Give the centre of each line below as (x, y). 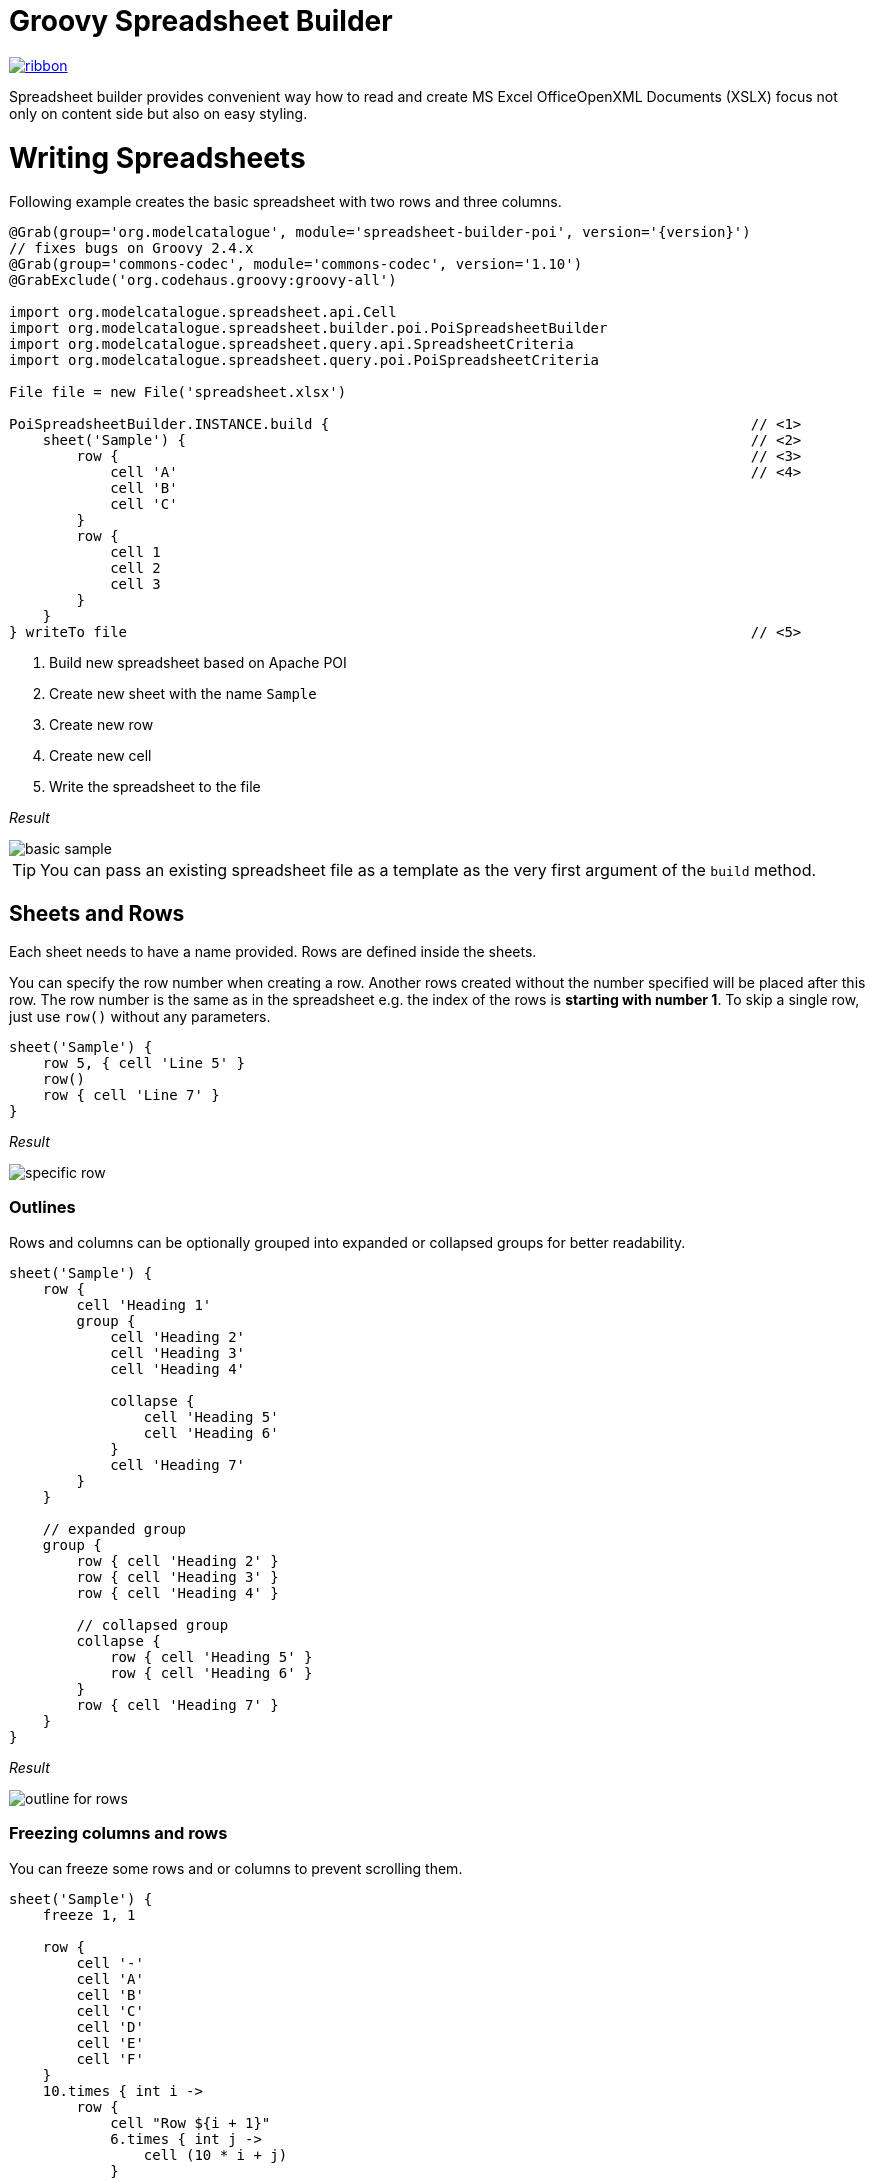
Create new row (101, 725)
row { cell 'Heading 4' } (177, 1592)
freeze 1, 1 (89, 1914)
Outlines (42, 1207)
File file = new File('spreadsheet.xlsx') (178, 392)
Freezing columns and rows (118, 1833)
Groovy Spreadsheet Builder (201, 21)
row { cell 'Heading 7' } (177, 1704)
